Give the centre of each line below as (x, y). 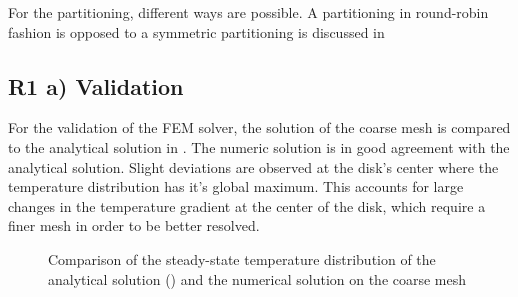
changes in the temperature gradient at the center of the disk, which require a (247, 205)
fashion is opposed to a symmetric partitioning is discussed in (196, 31)
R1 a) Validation (96, 85)
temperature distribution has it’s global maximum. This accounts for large (236, 186)
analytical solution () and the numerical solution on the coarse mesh (257, 278)
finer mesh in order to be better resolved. (134, 225)
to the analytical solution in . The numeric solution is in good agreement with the (259, 146)
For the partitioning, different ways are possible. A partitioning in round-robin (248, 12)
